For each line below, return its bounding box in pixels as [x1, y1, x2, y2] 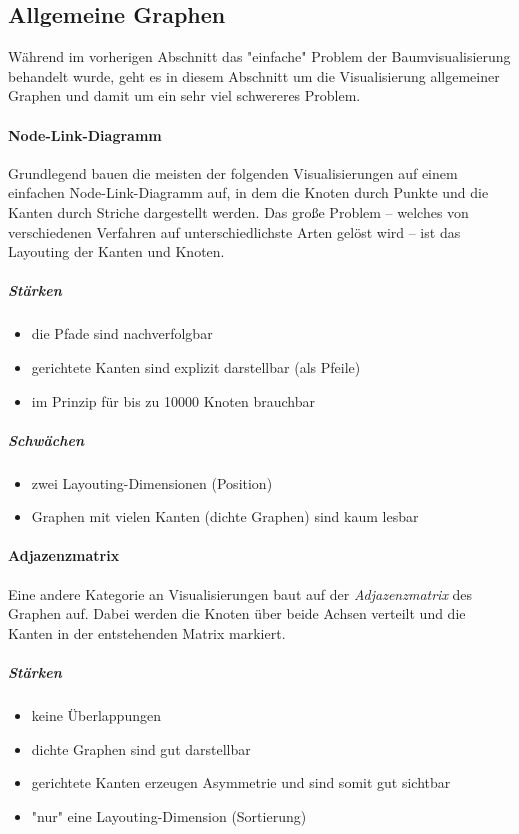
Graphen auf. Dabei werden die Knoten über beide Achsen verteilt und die [8, 603, 466, 624]
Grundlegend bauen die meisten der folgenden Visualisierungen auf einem [8, 162, 458, 183]
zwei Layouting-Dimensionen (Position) [31, 472, 273, 493]
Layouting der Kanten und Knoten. [8, 241, 225, 262]
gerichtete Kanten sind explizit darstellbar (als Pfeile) [31, 356, 361, 377]
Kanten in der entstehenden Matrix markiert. [8, 622, 286, 643]
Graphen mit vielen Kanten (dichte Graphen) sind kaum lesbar [31, 506, 419, 527]
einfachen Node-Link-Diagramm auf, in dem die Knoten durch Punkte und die [8, 182, 489, 203]
